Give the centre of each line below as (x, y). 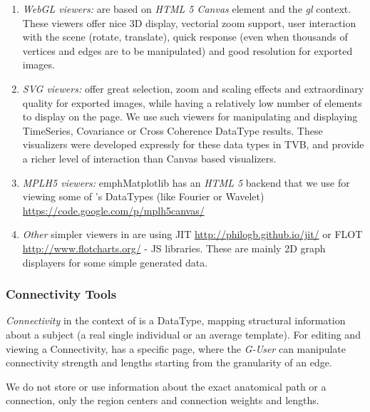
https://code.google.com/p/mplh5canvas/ (113, 210)
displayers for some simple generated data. (115, 262)
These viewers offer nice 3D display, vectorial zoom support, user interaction (189, 22)
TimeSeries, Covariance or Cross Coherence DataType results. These (173, 130)
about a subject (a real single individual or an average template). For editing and (183, 334)
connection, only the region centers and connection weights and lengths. (163, 400)
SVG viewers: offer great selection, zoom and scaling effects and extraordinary (193, 88)
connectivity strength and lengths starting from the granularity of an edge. (169, 362)
